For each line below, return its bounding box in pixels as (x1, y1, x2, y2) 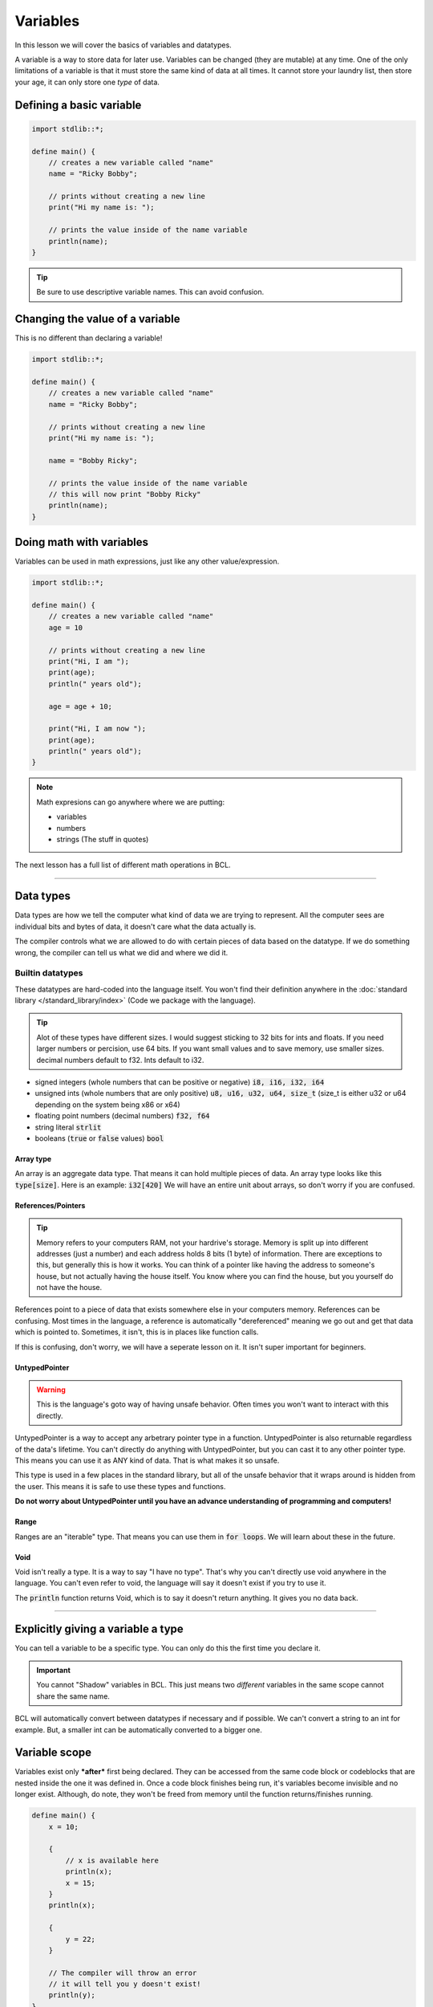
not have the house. (36, 1283, 103, 1293)
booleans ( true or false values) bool (34, 1133, 164, 1143)
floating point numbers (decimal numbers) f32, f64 (34, 1111, 210, 1121)
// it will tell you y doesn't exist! (48, 1980, 201, 1989)
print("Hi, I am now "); (48, 724, 147, 734)
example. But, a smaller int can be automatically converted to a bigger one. (14, 1724, 262, 1734)
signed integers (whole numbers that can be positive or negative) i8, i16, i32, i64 (34, 1077, 325, 1087)
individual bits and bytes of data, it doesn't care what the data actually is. (14, 922, 257, 931)
